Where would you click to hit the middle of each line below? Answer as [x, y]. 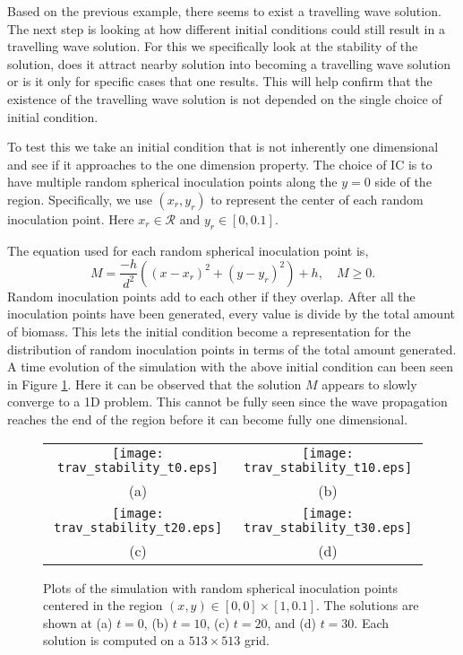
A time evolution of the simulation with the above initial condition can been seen [230, 367]
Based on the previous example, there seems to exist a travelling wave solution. [224, 11]
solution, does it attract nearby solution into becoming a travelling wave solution [229, 63]
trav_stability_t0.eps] [138, 467]
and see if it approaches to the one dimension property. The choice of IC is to [220, 164]
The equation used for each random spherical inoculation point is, [188, 250]
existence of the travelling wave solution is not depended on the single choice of [225, 98]
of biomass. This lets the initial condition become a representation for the [209, 331]
